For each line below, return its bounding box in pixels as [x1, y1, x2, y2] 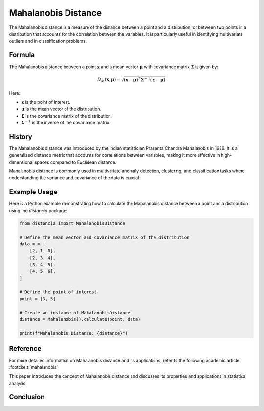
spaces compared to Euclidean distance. [34, 159, 117, 165]
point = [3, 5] [19, 296, 56, 302]
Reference [9, 344, 42, 353]
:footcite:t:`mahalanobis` [9, 364, 58, 370]
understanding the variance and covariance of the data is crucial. [9, 175, 140, 181]
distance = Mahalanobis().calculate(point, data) [19, 316, 141, 322]
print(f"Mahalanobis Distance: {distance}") [19, 330, 128, 336]
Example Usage [9, 188, 58, 196]
